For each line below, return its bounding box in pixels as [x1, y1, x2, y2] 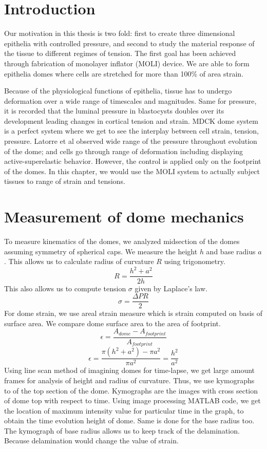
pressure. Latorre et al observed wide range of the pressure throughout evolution [4, 136, 257, 146]
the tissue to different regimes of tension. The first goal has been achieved [4, 48, 236, 59]
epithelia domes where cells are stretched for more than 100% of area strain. [4, 68, 244, 79]
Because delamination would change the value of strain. [4, 435, 179, 446]
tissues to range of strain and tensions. [4, 176, 125, 186]
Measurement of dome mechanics [4, 206, 244, 227]
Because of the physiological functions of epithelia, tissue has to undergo [4, 85, 232, 96]
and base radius [206, 246, 256, 256]
